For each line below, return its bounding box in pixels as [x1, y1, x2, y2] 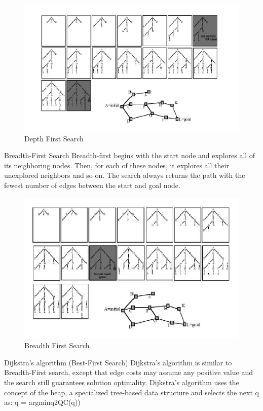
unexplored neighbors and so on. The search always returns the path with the [4, 170, 245, 180]
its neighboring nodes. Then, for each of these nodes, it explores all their [4, 160, 229, 170]
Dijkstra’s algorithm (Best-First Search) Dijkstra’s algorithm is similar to [4, 357, 232, 367]
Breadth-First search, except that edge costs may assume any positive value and [4, 367, 253, 378]
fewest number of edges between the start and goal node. [4, 179, 180, 190]
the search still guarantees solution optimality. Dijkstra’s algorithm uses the [4, 377, 239, 387]
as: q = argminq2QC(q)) [4, 397, 81, 407]
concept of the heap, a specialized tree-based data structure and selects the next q [4, 387, 259, 397]
